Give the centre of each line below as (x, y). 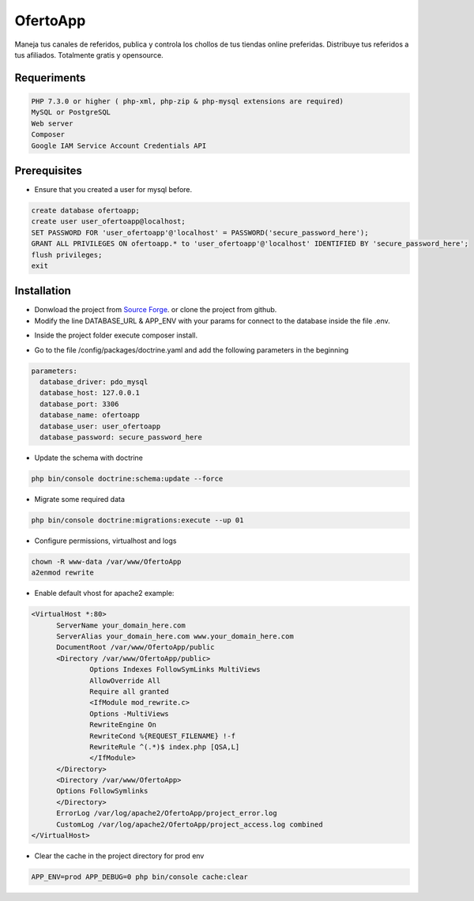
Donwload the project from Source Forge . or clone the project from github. (156, 310)
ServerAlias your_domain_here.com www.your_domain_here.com (175, 636)
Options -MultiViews (129, 714)
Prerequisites (48, 170)
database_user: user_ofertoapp (100, 426)
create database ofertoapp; (85, 210)
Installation (43, 291)
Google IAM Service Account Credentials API (119, 145)
